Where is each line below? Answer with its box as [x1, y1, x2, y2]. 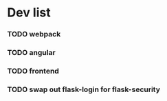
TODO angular [7, 48, 56, 58]
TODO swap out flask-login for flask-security [7, 85, 160, 94]
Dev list [7, 5, 51, 21]
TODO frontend [7, 66, 60, 76]
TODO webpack [7, 30, 61, 39]
